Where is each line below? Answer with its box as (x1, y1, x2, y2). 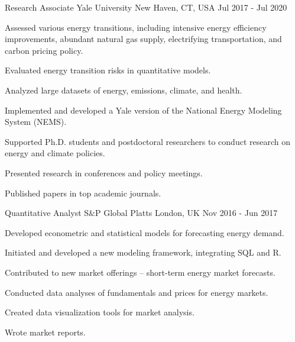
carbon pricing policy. (5, 44, 83, 56)
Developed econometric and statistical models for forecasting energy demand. (5, 226, 284, 238)
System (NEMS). (5, 115, 67, 128)
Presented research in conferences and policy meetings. (5, 166, 203, 179)
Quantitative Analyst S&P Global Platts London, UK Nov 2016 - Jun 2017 (5, 207, 278, 219)
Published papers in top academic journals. (5, 186, 161, 199)
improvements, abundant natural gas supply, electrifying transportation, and (5, 33, 282, 45)
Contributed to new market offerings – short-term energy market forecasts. (5, 266, 275, 278)
